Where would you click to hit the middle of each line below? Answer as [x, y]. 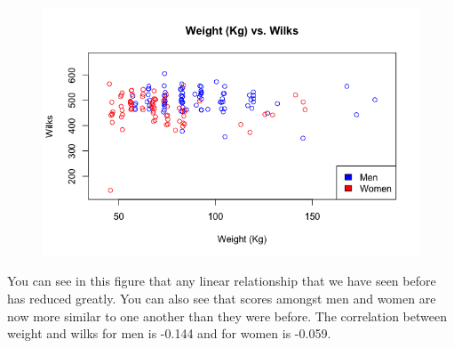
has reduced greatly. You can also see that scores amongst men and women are [222, 299]
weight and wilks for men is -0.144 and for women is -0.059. [169, 333]
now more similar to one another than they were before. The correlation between [227, 316]
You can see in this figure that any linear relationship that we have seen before [222, 281]
